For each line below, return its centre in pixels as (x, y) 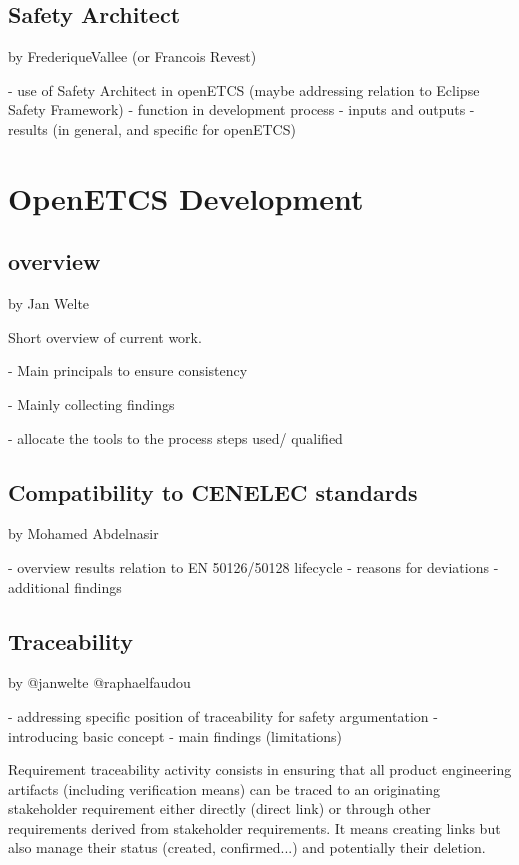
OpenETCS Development (186, 197)
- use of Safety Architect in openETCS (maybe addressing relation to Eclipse (244, 89)
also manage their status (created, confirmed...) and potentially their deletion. (247, 847)
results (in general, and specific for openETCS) (152, 128)
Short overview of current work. (105, 336)
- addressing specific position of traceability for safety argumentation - (223, 715)
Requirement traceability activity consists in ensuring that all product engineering (260, 769)
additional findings (65, 586)
